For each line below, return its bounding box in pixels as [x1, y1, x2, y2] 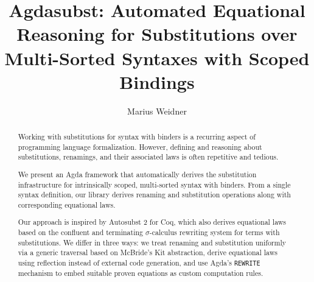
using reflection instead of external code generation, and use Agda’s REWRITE [18, 258, 260, 268]
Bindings [119, 69, 195, 94]
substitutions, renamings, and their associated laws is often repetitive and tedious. [18, 152, 279, 162]
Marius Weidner [127, 104, 187, 117]
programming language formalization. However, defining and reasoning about [18, 141, 262, 152]
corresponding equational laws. [18, 199, 116, 210]
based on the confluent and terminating [18, 227, 144, 238]
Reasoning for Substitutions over [16, 21, 298, 46]
